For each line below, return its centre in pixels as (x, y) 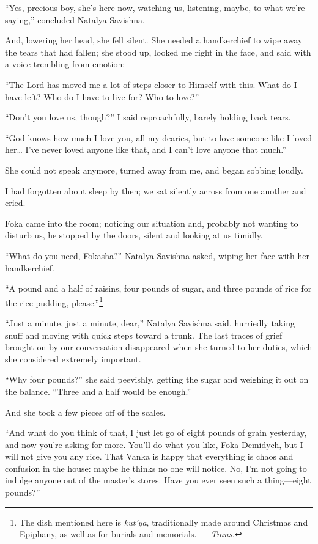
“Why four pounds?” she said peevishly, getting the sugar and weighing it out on (157, 379)
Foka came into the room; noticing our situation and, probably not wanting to (152, 223)
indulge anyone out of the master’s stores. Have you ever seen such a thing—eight (158, 480)
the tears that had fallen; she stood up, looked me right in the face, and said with (158, 52)
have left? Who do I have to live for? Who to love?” (102, 96)
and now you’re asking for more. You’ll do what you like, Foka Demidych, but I (154, 444)
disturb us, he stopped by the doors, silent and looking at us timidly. (134, 235)
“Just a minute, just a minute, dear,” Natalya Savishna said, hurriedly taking (150, 322)
